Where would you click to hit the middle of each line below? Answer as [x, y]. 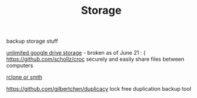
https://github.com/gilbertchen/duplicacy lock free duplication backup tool [99, 89]
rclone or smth [24, 77]
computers [20, 66]
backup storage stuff [32, 41]
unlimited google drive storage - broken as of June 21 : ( [76, 53]
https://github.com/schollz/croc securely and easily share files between [95, 59]
